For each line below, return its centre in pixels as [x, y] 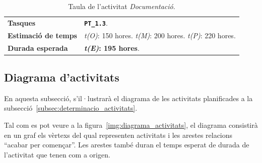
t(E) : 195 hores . [112, 48]
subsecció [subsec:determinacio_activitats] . [71, 108]
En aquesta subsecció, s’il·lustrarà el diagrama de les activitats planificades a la [128, 98]
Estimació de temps [42, 35]
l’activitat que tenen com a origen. [57, 154]
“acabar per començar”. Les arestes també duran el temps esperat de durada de [127, 145]
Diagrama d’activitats [62, 77]
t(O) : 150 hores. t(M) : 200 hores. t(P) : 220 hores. [160, 35]
